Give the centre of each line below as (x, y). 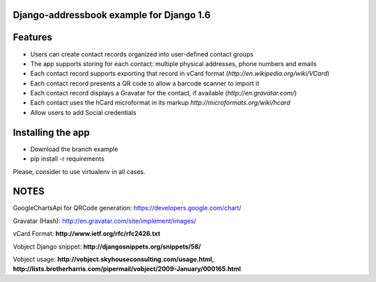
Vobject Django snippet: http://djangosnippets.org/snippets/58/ (107, 246)
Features (32, 37)
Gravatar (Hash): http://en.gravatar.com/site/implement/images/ (104, 221)
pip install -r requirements (67, 159)
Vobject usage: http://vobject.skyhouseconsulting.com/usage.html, (113, 259)
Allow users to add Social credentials (83, 112)
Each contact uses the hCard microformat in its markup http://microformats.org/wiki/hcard (160, 103)
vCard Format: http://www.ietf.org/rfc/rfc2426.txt (87, 234)
